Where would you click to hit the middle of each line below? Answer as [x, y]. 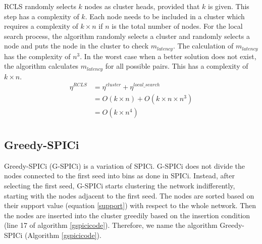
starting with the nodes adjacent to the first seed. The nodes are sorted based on [129, 195]
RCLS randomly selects [40, 6]
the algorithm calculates [41, 66]
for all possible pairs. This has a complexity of [177, 66]
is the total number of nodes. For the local [177, 26]
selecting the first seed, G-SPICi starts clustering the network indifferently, [120, 186]
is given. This [229, 6]
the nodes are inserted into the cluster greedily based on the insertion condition [127, 215]
